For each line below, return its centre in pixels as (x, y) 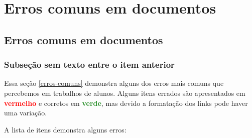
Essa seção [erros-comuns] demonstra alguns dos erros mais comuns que (114, 83)
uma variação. (26, 113)
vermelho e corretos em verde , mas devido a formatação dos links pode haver (126, 103)
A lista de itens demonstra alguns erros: (65, 129)
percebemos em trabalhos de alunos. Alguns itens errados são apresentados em (125, 93)
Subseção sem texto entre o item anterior (89, 64)
